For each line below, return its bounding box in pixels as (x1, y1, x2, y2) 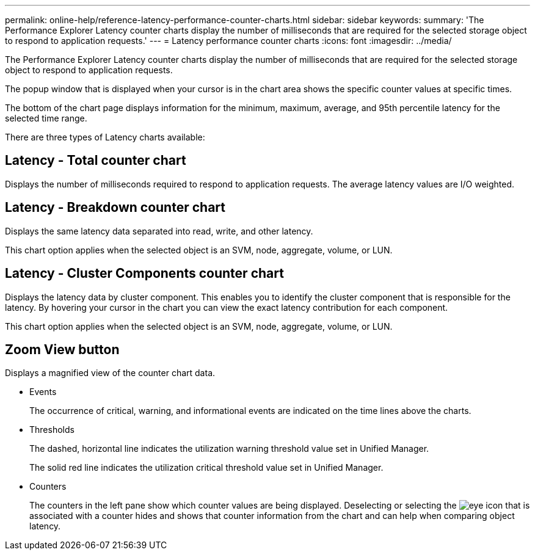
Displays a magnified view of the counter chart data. (5, 368, 216, 379)
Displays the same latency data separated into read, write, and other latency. (5, 225, 313, 236)
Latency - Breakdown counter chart (5, 200, 225, 216)
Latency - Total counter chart (5, 153, 186, 169)
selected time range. (5, 113, 87, 123)
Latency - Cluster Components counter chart (5, 266, 284, 281)
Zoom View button (5, 341, 120, 357)
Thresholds (29, 424, 75, 435)
